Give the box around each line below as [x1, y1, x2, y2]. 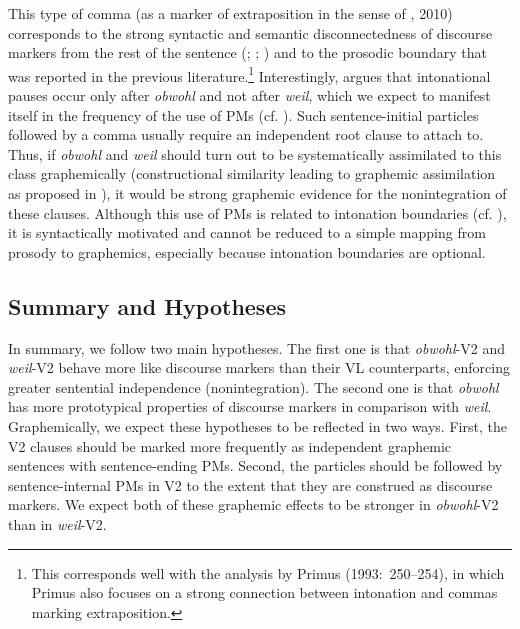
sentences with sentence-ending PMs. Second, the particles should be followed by [8, 455, 503, 476]
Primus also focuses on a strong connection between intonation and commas [31, 582, 498, 603]
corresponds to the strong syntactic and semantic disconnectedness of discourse [8, 22, 493, 43]
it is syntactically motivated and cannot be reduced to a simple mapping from [8, 222, 486, 243]
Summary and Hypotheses [8, 290, 286, 321]
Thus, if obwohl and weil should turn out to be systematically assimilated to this [8, 143, 502, 164]
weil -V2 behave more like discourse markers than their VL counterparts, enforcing [8, 357, 510, 378]
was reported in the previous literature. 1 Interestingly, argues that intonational [8, 62, 491, 86]
